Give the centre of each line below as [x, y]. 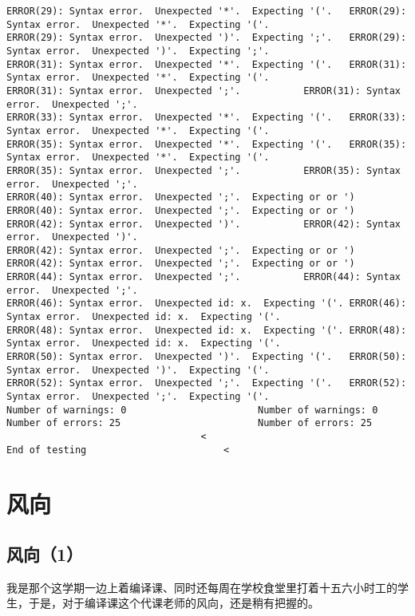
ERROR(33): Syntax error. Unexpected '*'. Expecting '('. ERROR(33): [207, 118]
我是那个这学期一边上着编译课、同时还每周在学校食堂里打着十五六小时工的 [202, 587]
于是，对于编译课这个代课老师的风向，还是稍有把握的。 [174, 603]
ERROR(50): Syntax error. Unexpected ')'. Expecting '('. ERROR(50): [207, 357]
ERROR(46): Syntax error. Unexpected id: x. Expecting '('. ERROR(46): [207, 304]
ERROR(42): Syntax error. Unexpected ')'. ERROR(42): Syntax [204, 224]
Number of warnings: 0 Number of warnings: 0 [192, 410]
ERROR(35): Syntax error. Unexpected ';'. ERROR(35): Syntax [204, 170]
